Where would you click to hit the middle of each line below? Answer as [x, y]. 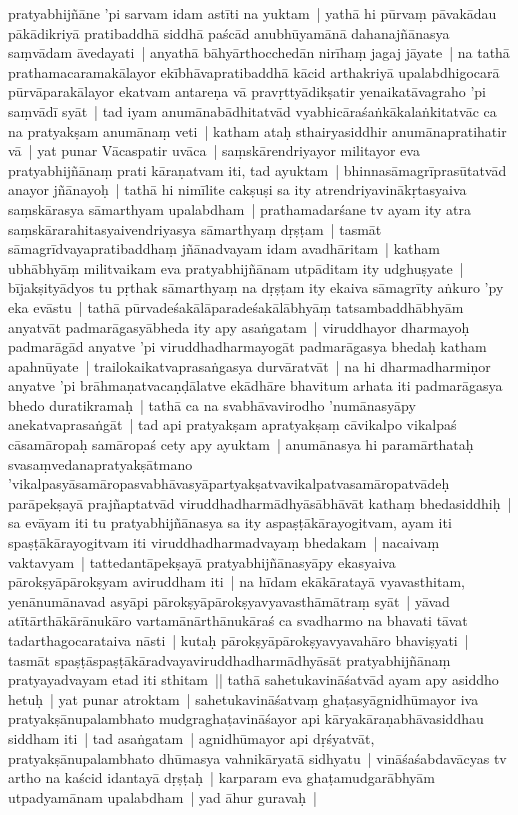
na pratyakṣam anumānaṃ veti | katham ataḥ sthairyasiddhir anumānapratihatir [257, 130]
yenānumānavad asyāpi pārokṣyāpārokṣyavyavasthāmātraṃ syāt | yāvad [229, 600]
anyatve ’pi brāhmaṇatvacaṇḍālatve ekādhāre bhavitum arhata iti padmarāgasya [255, 385]
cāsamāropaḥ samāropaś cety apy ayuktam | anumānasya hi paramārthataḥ [241, 444]
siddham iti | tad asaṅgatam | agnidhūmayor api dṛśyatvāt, [191, 737]
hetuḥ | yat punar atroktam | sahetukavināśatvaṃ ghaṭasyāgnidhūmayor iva [243, 698]
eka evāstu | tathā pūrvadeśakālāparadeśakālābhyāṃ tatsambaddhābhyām [236, 306]
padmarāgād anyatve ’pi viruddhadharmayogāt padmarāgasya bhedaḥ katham [247, 346]
